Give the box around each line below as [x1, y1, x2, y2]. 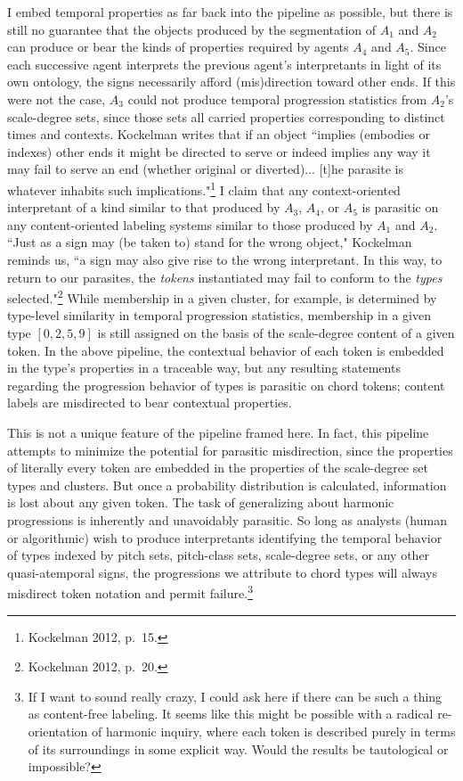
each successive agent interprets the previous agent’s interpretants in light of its [7, 54, 442, 73]
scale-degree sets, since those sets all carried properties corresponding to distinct [7, 107, 445, 126]
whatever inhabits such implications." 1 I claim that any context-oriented [7, 177, 401, 199]
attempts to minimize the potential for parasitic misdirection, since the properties [7, 440, 453, 459]
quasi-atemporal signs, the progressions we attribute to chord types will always [7, 563, 438, 581]
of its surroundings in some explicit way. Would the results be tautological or [28, 739, 449, 758]
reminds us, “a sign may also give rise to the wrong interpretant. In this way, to [7, 250, 443, 268]
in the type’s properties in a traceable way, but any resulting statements [7, 358, 401, 377]
